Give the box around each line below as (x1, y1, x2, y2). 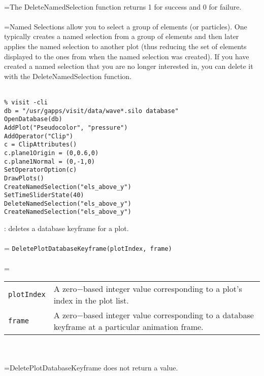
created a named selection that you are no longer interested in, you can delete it (4, 61, 253, 71)
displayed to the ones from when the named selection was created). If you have (4, 51, 249, 61)
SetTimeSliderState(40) (4, 192, 84, 199)
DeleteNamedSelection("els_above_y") (4, 200, 131, 207)
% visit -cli (4, 98, 48, 106)
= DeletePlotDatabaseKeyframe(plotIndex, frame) (4, 243, 172, 253)
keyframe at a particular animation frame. (53, 321, 204, 333)
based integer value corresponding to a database (83, 309, 254, 321)
